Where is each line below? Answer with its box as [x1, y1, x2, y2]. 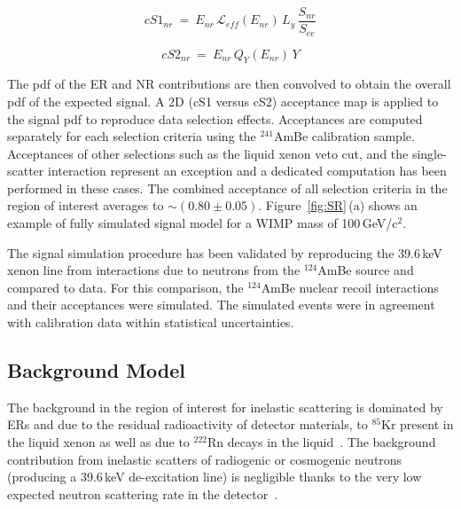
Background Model [7, 356, 185, 384]
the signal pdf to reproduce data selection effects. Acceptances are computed [7, 109, 423, 128]
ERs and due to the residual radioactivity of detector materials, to [7, 415, 368, 434]
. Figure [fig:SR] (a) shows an [258, 196, 418, 215]
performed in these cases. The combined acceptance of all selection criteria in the [7, 178, 448, 197]
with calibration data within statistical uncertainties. [7, 313, 294, 332]
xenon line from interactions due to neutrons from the [7, 261, 301, 279]
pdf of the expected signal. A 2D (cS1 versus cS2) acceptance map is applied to [7, 91, 439, 110]
